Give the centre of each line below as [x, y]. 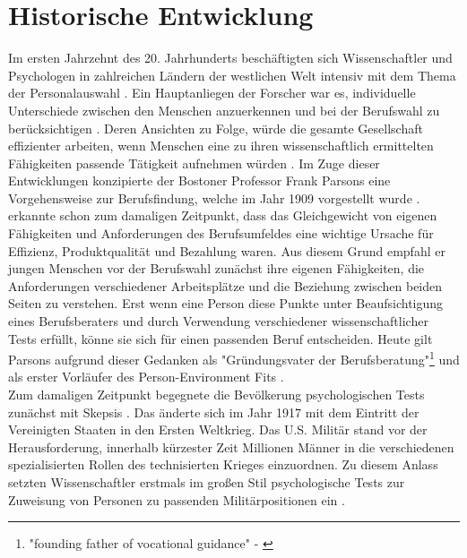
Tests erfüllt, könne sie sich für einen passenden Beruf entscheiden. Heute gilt [221, 338]
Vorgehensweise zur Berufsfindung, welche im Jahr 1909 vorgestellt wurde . [214, 197]
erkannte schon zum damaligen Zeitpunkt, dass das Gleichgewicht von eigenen [223, 215]
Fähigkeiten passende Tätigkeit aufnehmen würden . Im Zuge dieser [194, 163]
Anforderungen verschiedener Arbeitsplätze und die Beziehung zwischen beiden [225, 285]
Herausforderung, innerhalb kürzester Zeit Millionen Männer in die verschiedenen [231, 446]
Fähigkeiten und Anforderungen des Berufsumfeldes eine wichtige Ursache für [221, 233]
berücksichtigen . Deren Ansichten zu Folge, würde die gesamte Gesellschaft [216, 128]
